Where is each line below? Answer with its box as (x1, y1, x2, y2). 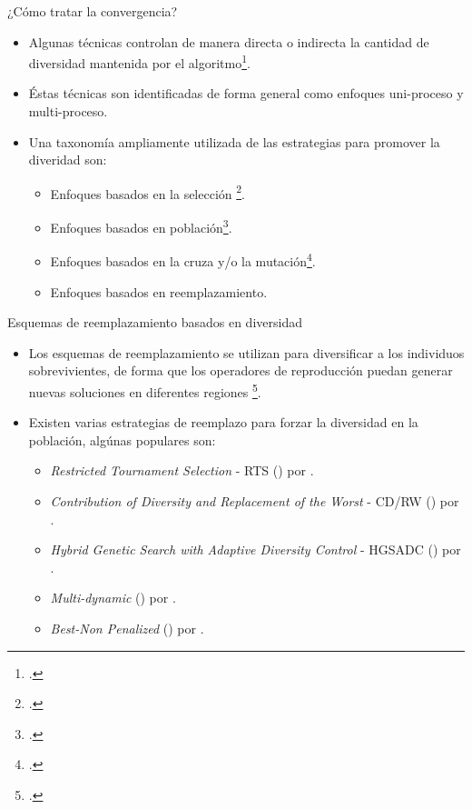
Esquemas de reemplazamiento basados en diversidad (7, 313, 302, 332)
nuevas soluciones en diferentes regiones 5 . (28, 379, 261, 401)
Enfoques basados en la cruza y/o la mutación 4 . (50, 249, 316, 270)
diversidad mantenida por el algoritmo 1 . (28, 51, 251, 72)
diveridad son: (28, 150, 107, 169)
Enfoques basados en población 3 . (50, 215, 232, 236)
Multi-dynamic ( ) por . (50, 588, 176, 607)
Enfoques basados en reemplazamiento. (50, 282, 268, 301)
